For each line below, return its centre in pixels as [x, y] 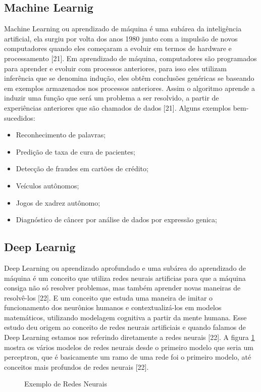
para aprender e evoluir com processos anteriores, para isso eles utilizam [116, 68]
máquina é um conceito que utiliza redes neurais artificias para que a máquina [125, 278]
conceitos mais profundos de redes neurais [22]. [76, 366]
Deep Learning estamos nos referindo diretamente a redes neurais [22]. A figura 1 [129, 337]
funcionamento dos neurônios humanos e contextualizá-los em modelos [113, 307]
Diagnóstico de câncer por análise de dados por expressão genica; [116, 219]
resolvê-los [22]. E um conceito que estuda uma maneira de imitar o [109, 297]
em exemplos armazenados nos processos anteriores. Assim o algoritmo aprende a [130, 88]
